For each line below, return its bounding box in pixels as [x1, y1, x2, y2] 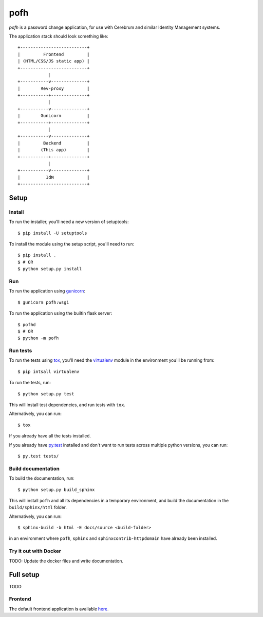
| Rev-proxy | [18, 85, 90, 91]
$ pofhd [18, 322, 36, 327]
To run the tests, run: [9, 380, 51, 386]
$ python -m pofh [18, 335, 59, 341]
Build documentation [9, 465, 60, 472]
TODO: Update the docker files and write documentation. [9, 558, 124, 564]
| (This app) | [18, 147, 90, 153]
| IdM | [18, 174, 90, 180]
